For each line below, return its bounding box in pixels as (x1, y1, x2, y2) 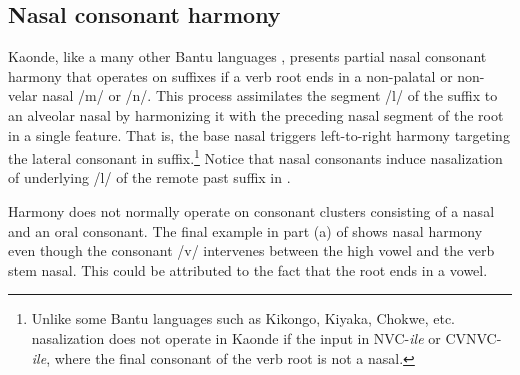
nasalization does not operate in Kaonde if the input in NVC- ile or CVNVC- (31, 327, 502, 348)
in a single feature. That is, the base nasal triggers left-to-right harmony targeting (8, 124, 510, 145)
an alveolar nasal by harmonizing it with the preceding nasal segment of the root (8, 104, 504, 125)
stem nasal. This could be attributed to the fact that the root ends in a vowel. (8, 259, 488, 280)
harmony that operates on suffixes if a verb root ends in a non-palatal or (8, 65, 453, 86)
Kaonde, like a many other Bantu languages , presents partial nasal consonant (8, 46, 487, 67)
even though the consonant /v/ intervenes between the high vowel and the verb (8, 240, 495, 261)
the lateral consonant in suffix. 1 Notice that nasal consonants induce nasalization (8, 145, 503, 168)
